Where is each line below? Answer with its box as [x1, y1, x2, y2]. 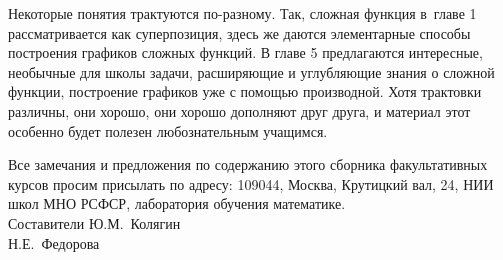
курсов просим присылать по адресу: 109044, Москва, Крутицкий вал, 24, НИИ [8, 173, 494, 194]
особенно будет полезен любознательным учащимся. [8, 120, 328, 141]
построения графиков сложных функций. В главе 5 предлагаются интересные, [8, 42, 483, 63]
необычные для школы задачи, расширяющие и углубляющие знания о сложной [8, 61, 495, 82]
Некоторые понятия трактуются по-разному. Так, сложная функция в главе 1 [8, 3, 477, 23]
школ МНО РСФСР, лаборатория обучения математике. [8, 193, 346, 214]
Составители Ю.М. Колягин [8, 212, 181, 233]
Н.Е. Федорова [8, 232, 100, 253]
